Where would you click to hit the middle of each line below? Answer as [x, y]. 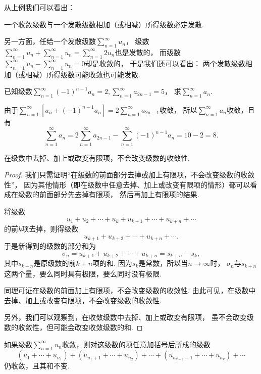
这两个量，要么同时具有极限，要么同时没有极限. [83, 273]
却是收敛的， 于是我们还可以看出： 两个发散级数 [165, 63]
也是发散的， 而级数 [148, 52]
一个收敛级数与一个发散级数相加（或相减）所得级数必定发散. [104, 24]
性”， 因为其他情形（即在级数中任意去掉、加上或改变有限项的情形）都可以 [127, 184]
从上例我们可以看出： [39, 7]
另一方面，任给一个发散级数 [50, 41]
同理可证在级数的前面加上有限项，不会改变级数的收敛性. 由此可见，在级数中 [130, 290]
